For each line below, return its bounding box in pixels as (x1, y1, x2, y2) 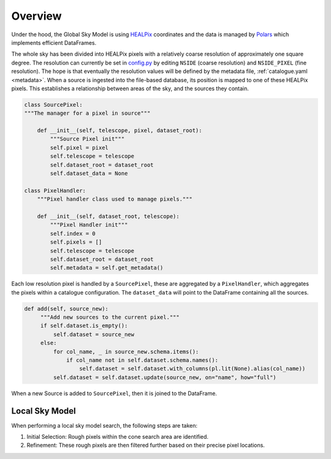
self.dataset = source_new (53, 331, 135, 337)
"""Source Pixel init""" (50, 136, 125, 142)
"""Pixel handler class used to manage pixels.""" (37, 196, 192, 202)
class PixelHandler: (24, 187, 86, 194)
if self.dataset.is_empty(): (40, 322, 128, 330)
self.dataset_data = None (50, 170, 128, 177)
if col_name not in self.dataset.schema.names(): (66, 357, 219, 363)
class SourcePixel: (24, 101, 83, 108)
